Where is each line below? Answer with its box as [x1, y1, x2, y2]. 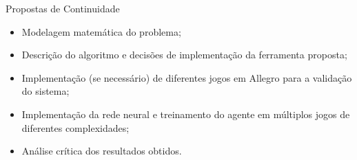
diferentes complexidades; [21, 120, 130, 135]
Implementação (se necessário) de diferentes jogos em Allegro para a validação [21, 70, 352, 84]
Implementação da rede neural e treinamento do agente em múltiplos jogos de [21, 106, 350, 121]
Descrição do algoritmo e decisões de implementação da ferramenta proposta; [21, 47, 347, 62]
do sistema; [21, 84, 70, 98]
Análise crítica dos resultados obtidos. [21, 144, 182, 158]
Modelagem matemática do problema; [21, 24, 181, 38]
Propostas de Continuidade [6, 1, 120, 15]
